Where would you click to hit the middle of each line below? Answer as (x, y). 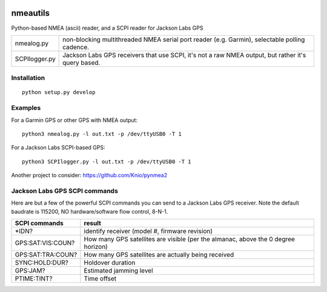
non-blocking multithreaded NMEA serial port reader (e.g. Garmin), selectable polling (184, 39)
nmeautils (31, 13)
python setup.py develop (59, 92)
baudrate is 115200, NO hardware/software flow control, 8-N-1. (90, 211)
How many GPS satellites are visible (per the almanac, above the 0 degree (189, 239)
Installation (28, 78)
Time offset (100, 279)
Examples (26, 108)
